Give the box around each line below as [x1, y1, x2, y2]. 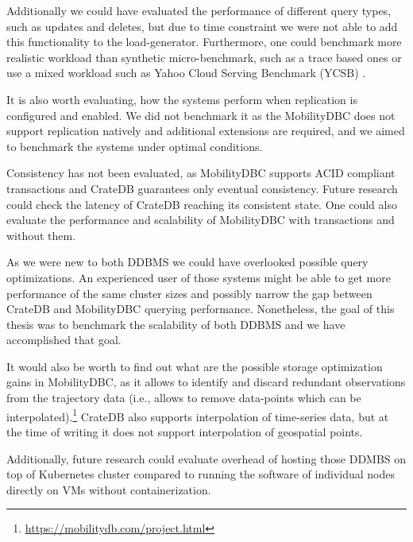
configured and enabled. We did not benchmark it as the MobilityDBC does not [6, 106, 396, 123]
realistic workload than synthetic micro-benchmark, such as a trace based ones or [6, 48, 402, 65]
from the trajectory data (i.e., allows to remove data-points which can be [6, 389, 361, 406]
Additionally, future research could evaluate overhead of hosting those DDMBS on [6, 450, 407, 467]
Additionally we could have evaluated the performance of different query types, [6, 2, 392, 18]
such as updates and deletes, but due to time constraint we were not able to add [6, 17, 398, 34]
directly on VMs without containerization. [6, 481, 211, 497]
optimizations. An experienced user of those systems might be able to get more [6, 269, 391, 285]
